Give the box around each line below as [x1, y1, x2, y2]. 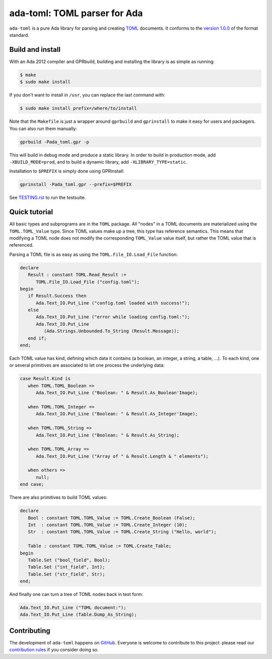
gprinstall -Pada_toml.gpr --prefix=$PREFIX [20, 182, 132, 187]
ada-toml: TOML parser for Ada [9, 8, 143, 19]
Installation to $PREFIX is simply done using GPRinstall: [9, 168, 124, 174]
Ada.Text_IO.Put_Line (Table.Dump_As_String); [20, 612, 137, 618]
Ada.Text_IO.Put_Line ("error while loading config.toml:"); [36, 314, 190, 320]
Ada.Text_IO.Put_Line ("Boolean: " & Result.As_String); [36, 432, 180, 438]
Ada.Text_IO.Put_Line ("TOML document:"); [20, 605, 126, 611]
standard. [9, 32, 30, 38]
